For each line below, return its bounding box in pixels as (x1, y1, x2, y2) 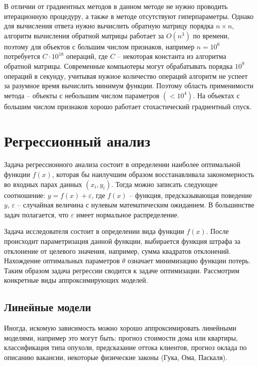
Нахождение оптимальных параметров (4, 255, 120, 266)
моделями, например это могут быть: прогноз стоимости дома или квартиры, (4, 332, 238, 343)
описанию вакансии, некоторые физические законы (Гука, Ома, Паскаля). (4, 352, 228, 362)
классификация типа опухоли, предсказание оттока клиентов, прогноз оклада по (4, 342, 247, 353)
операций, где (66, 51, 108, 61)
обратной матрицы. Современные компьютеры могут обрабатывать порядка (4, 60, 233, 71)
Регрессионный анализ (4, 130, 150, 151)
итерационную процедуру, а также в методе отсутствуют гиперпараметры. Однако (4, 10, 254, 21)
